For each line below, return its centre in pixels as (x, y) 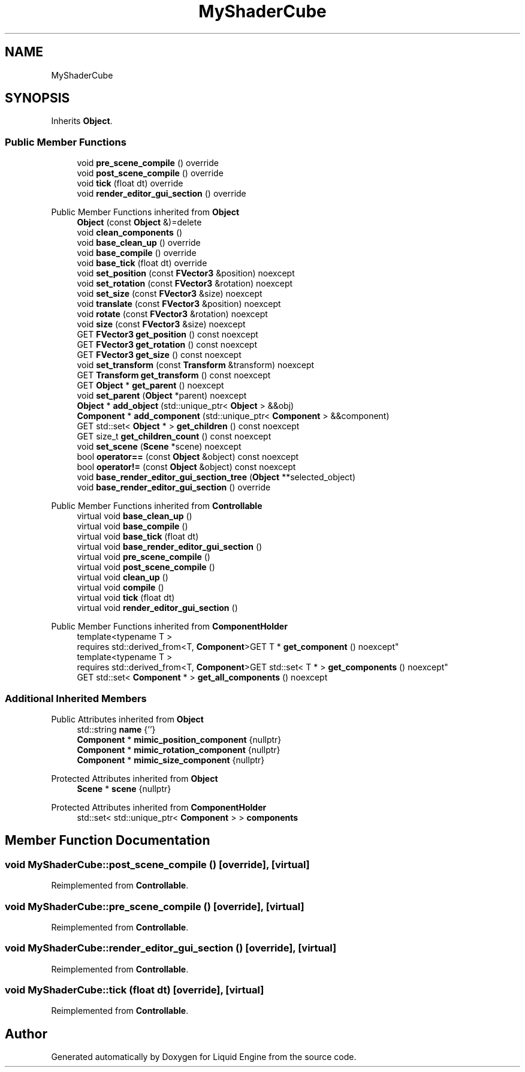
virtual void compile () (120, 588)
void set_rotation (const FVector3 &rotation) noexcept (185, 284)
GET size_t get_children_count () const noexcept (174, 436)
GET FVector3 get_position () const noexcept (168, 335)
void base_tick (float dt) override (142, 263)
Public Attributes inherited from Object (127, 719)
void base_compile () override (137, 253)
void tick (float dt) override (130, 183)
